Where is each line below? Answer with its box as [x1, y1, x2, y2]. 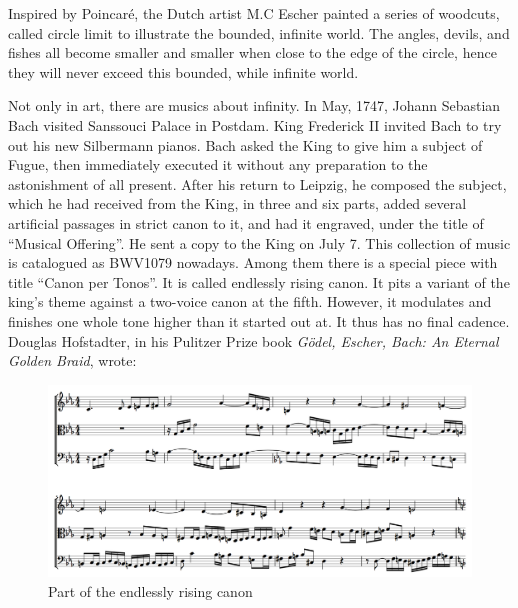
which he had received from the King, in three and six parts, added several [8, 193, 467, 214]
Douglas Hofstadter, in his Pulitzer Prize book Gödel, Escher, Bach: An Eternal [8, 330, 499, 351]
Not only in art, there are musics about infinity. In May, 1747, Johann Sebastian [8, 95, 501, 116]
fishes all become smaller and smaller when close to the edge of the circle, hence [8, 42, 497, 63]
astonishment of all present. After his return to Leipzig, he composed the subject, [8, 173, 507, 194]
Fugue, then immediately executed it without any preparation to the [8, 154, 428, 175]
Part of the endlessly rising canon [48, 580, 253, 601]
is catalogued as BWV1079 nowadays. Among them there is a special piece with [8, 252, 498, 273]
